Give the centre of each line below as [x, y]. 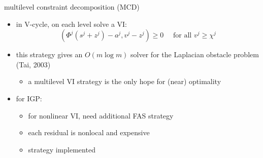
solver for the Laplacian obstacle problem [195, 54]
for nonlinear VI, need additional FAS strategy [101, 115]
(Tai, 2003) [33, 64]
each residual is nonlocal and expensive [89, 132]
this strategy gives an [49, 54]
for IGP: [29, 98]
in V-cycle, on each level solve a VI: [71, 24]
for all [183, 36]
